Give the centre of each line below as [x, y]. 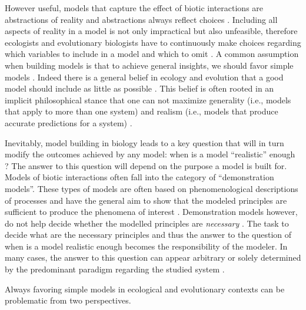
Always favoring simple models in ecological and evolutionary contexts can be [145, 289]
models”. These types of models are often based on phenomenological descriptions [152, 188]
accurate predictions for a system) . [69, 122]
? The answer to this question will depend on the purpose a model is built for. [146, 165]
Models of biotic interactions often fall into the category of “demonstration [139, 177]
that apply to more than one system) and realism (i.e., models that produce [142, 111]
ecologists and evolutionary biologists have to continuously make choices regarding [153, 42]
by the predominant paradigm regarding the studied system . [115, 269]
